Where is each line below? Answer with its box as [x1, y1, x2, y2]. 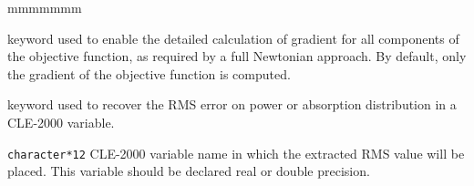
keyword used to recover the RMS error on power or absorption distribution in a [7, 95, 457, 114]
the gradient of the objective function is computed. [7, 64, 291, 83]
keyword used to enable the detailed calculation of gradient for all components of [7, 28, 459, 47]
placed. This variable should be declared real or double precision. [7, 161, 370, 181]
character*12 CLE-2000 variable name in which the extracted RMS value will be [7, 143, 465, 162]
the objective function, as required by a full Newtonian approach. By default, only [7, 46, 467, 66]
